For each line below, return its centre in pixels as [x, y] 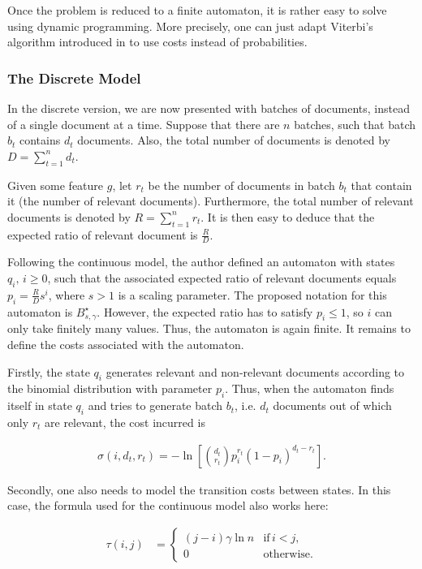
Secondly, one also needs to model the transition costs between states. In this [199, 489]
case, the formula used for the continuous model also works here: [168, 505]
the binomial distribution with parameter [110, 388]
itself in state [40, 405]
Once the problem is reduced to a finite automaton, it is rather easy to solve [197, 10]
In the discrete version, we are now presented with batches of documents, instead [209, 108]
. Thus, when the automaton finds [310, 388]
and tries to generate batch [155, 405]
